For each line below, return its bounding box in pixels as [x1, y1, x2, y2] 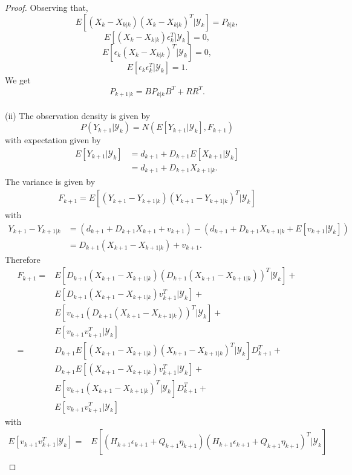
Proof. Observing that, [5, 1, 88, 13]
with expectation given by [5, 134, 101, 146]
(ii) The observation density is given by [5, 109, 151, 121]
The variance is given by [5, 175, 96, 188]
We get [5, 73, 31, 86]
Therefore [5, 253, 41, 265]
